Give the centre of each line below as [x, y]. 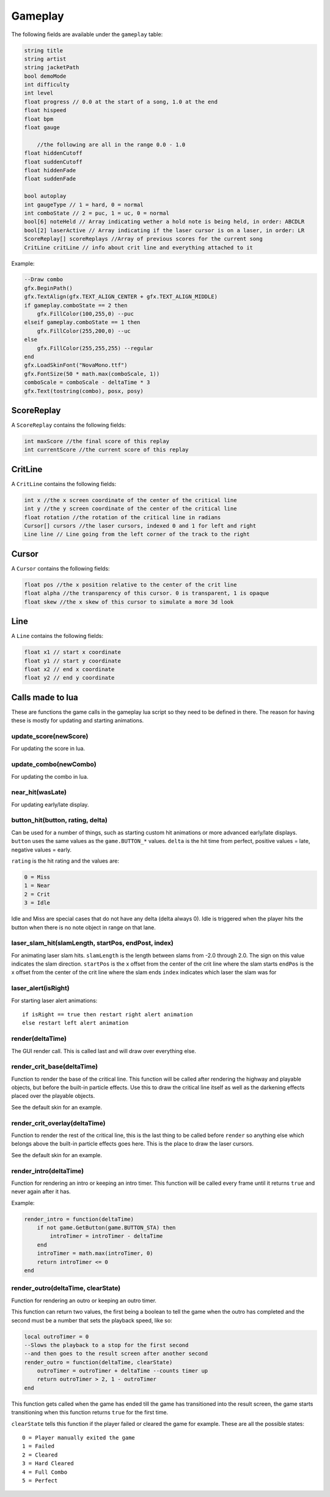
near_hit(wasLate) [39, 792]
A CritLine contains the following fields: [64, 484]
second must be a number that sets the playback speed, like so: [92, 1320]
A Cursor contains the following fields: [61, 568]
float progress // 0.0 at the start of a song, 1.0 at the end [121, 102]
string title [44, 50]
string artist [45, 59]
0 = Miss [37, 877]
